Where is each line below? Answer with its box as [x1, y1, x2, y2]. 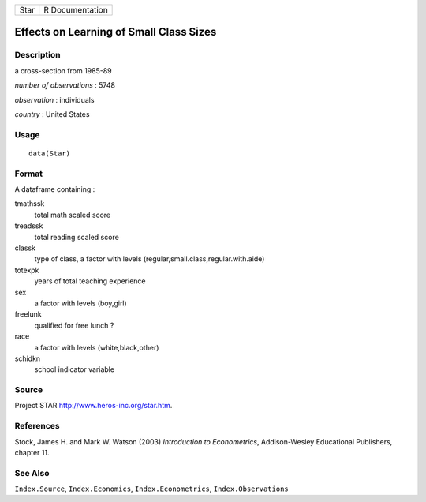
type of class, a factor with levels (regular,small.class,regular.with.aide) [34, 254, 265, 264]
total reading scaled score [34, 232, 120, 242]
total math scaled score [34, 210, 111, 219]
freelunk [14, 309, 43, 319]
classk [14, 243, 35, 253]
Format [14, 168, 43, 179]
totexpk [14, 265, 39, 275]
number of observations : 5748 [14, 81, 116, 90]
